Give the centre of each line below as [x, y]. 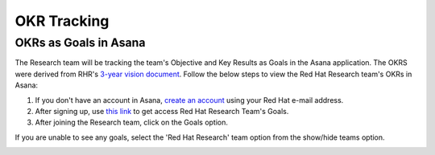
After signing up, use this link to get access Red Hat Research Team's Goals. [162, 111]
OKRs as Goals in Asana [80, 43]
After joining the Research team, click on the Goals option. [132, 122]
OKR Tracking [62, 21]
